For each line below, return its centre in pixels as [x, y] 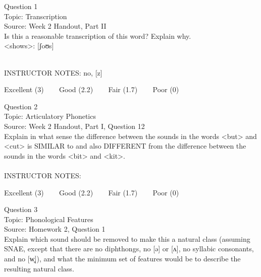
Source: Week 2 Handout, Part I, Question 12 [74, 126]
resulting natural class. [39, 268]
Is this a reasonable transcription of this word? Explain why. [98, 36]
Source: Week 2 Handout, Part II [55, 26]
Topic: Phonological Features [49, 219]
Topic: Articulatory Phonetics [50, 116]
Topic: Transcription [36, 16]
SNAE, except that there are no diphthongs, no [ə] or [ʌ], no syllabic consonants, [129, 249]
